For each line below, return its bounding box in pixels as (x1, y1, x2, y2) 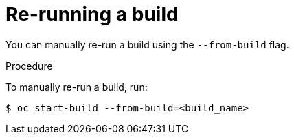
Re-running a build (5, 3, 179, 26)
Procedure (5, 59, 53, 72)
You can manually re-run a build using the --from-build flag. (5, 38, 289, 51)
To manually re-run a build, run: (5, 81, 148, 93)
